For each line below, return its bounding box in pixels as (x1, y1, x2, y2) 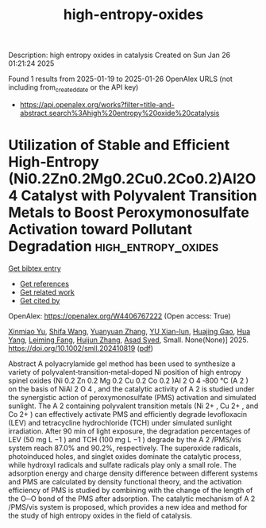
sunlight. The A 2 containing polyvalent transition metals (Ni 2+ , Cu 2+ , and (8, 401, 259, 410)
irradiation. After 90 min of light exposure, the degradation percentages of (8, 426, 251, 436)
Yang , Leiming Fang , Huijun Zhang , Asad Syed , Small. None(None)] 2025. (8, 335, 249, 345)
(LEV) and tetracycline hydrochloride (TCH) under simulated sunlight (8, 418, 233, 427)
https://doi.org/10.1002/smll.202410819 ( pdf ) (8, 343, 153, 353)
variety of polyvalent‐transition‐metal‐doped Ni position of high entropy (8, 367, 241, 376)
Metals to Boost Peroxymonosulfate (8, 204, 250, 222)
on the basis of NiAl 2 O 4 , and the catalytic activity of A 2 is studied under (8, 383, 255, 394)
